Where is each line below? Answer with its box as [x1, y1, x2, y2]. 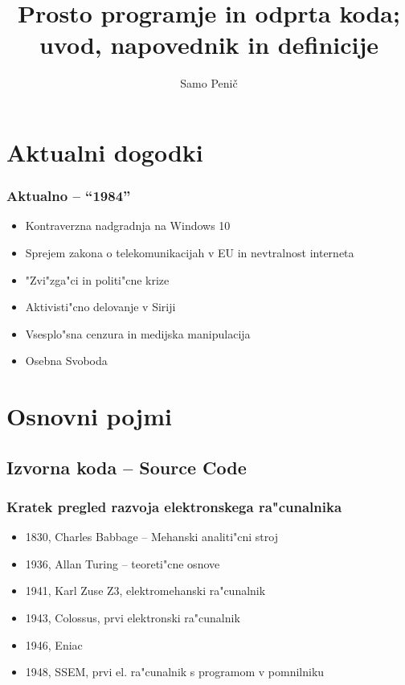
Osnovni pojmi [6, 400, 172, 433]
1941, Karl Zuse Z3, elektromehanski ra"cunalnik [25, 582, 266, 599]
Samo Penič [180, 75, 238, 92]
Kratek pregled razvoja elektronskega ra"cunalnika [6, 496, 342, 516]
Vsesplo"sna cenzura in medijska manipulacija [25, 325, 251, 342]
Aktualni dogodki [6, 135, 203, 168]
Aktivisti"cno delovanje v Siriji [25, 298, 176, 315]
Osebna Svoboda [25, 352, 108, 369]
